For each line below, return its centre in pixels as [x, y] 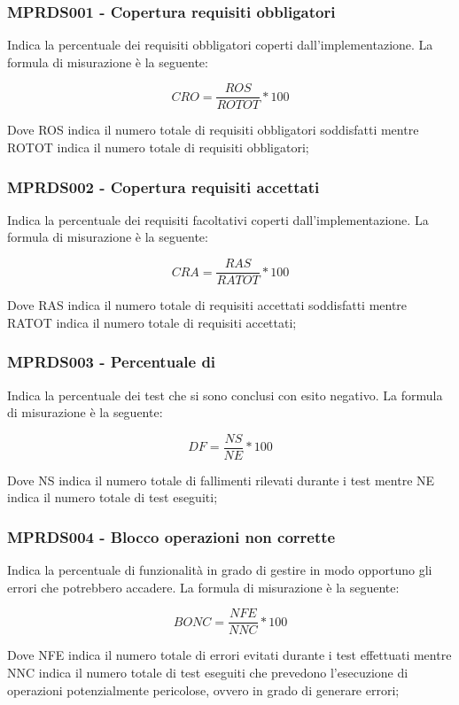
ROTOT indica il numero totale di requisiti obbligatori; [158, 147]
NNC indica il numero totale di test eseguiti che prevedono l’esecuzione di [208, 673]
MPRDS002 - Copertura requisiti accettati [163, 186]
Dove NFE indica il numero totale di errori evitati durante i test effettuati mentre [229, 655]
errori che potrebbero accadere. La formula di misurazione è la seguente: [203, 587]
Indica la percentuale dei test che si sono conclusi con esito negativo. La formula [225, 395]
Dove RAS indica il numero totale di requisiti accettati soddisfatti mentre [207, 305]
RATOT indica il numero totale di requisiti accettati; [152, 322]
